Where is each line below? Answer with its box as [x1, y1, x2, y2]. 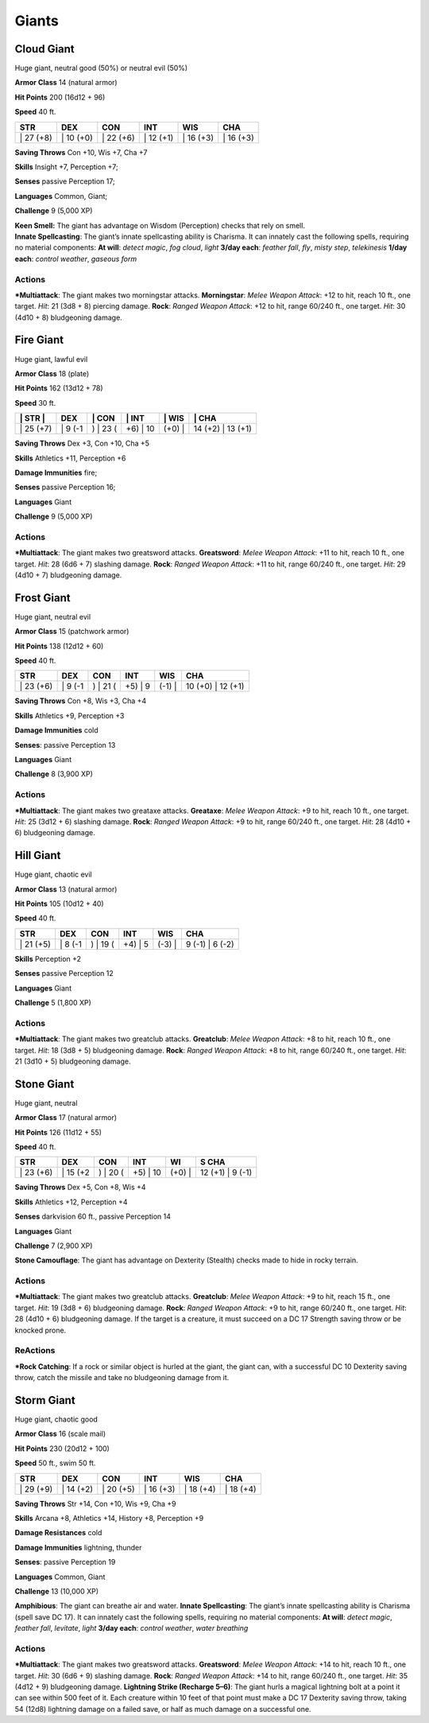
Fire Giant [14, 333, 64, 347]
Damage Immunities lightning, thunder [14, 1542, 142, 1552]
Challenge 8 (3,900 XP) [14, 769, 93, 779]
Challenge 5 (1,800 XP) [14, 998, 91, 1007]
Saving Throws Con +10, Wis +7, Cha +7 [14, 147, 148, 157]
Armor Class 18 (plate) [14, 368, 90, 378]
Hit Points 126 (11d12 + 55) [14, 1127, 102, 1137]
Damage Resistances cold [14, 1528, 102, 1538]
